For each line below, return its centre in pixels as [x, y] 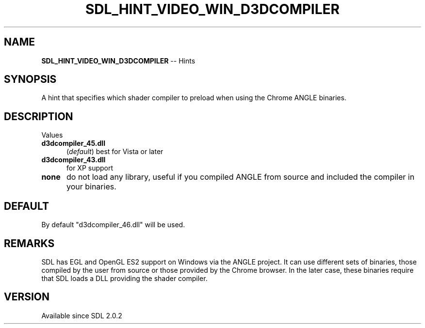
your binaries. [91, 187]
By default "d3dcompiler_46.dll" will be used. [113, 225]
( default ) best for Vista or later [115, 152]
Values [52, 135]
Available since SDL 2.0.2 [82, 315]
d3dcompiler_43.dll [74, 160]
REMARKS [29, 243]
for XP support [90, 168]
